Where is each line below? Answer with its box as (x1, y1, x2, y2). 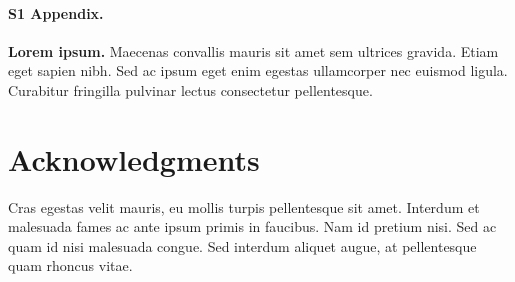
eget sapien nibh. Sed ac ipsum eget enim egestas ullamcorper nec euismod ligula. (8, 60, 508, 81)
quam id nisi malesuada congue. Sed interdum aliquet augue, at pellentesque (8, 235, 477, 256)
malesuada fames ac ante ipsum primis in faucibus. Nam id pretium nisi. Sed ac (8, 216, 497, 237)
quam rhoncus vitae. (8, 255, 133, 276)
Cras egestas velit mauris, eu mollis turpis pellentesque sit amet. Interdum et (8, 196, 480, 217)
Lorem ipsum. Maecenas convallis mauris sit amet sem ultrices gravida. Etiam (8, 40, 499, 61)
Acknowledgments (8, 138, 260, 179)
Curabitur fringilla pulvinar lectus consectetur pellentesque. (8, 79, 373, 100)
